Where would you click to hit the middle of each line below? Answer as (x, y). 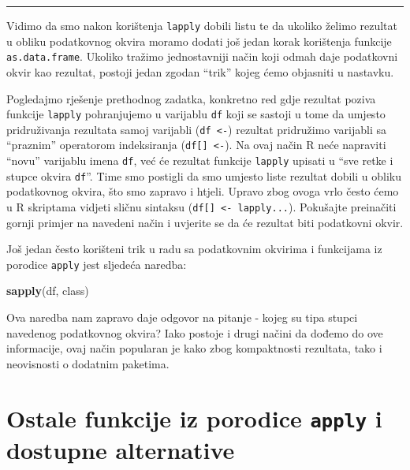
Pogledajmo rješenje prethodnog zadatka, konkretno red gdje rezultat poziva (191, 98)
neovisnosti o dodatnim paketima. (88, 363)
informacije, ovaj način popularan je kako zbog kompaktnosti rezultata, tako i (194, 348)
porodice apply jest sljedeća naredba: (97, 264)
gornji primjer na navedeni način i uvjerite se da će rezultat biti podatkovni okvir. (205, 222)
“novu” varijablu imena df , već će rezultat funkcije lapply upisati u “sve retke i (200, 160)
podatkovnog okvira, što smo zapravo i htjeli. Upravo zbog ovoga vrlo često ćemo (203, 191)
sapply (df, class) (48, 291)
